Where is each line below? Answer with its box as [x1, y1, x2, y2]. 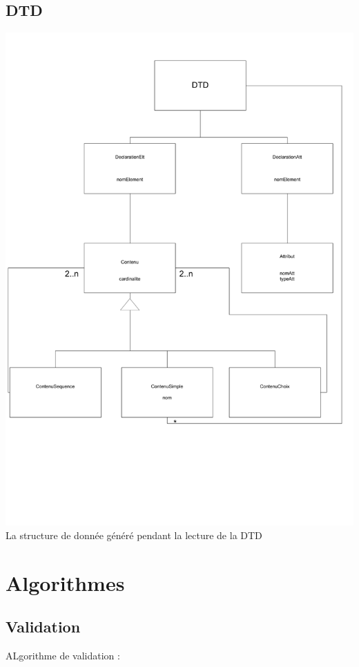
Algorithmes [6, 568, 125, 596]
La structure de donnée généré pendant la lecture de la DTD [6, 527, 262, 542]
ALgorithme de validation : [6, 648, 120, 663]
